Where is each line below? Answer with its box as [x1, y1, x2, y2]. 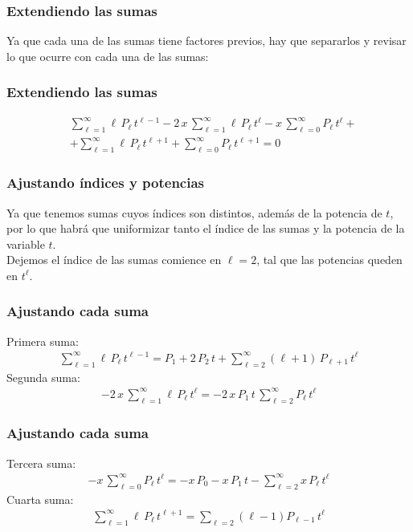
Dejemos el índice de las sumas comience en [6, 251, 222, 268]
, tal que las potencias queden [256, 251, 403, 268]
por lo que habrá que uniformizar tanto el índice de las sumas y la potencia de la [6, 220, 405, 237]
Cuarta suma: [6, 490, 74, 507]
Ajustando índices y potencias [6, 173, 205, 193]
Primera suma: [6, 332, 79, 349]
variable [6, 235, 45, 252]
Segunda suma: [6, 368, 80, 385]
